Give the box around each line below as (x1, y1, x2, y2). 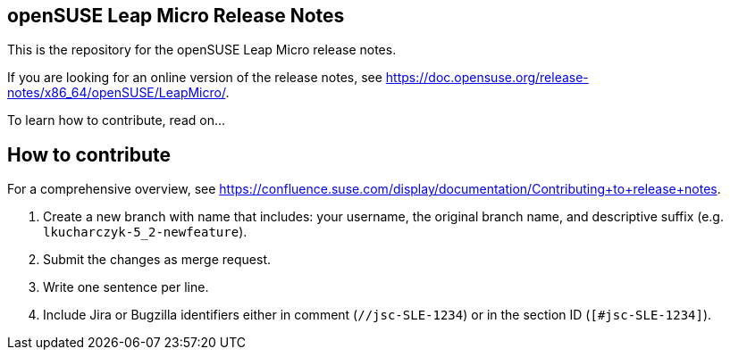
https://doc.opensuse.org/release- (385, 70, 589, 86)
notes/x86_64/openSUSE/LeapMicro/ (7, 85, 226, 101)
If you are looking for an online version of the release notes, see (7, 70, 382, 86)
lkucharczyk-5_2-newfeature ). (43, 224, 248, 240)
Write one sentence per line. (43, 279, 209, 295)
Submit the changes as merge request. (43, 252, 272, 268)
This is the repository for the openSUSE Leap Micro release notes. (7, 42, 397, 58)
